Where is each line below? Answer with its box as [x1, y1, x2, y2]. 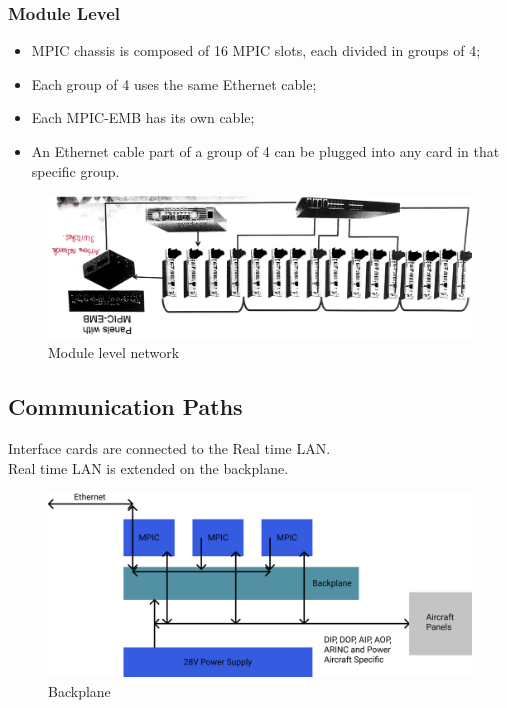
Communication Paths [8, 391, 243, 422]
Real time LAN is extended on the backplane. [8, 457, 289, 478]
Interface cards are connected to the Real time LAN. [8, 438, 331, 459]
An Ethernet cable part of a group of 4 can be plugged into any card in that [31, 141, 500, 161]
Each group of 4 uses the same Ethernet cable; [31, 73, 317, 94]
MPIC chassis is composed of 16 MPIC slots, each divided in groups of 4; [31, 40, 481, 61]
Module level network [48, 342, 180, 363]
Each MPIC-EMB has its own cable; [31, 107, 255, 128]
